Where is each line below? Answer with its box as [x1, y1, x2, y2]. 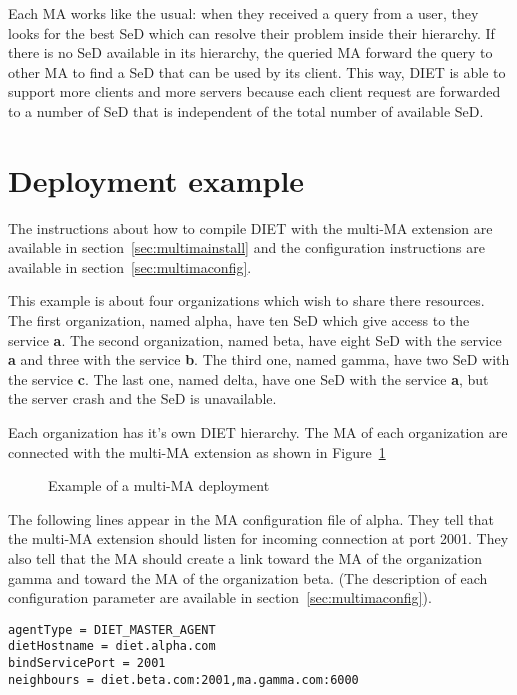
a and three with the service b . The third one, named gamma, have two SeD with [8, 349, 510, 370]
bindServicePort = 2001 [8, 656, 166, 671]
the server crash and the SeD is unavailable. [8, 388, 277, 409]
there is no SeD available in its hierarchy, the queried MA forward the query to [8, 42, 493, 63]
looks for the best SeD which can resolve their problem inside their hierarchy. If [8, 22, 495, 43]
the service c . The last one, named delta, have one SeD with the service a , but [8, 368, 489, 389]
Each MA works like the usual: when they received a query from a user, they [8, 3, 479, 23]
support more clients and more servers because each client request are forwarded [8, 81, 501, 102]
